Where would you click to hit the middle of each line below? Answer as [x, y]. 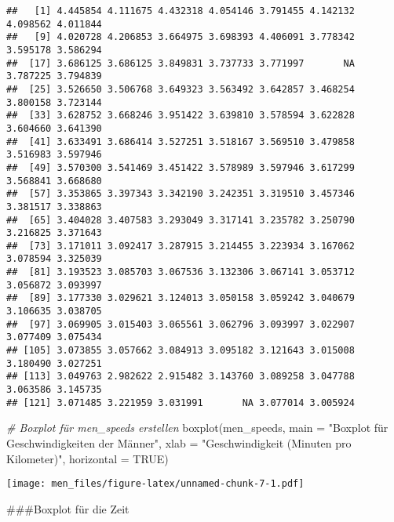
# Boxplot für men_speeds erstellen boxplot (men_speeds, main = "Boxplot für [197, 428]
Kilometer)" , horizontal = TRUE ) [88, 458]
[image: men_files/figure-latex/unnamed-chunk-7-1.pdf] [155, 484]
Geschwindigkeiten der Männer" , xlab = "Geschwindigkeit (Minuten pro [179, 442]
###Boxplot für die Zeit [68, 508]
